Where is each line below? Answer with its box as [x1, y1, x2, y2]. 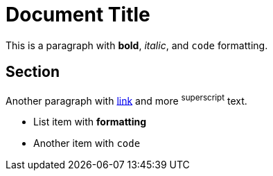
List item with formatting [33, 116, 147, 128]
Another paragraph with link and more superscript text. [6, 92, 247, 107]
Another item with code [33, 137, 141, 150]
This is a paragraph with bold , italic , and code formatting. [6, 39, 268, 51]
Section [6, 63, 60, 81]
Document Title [6, 3, 150, 26]
